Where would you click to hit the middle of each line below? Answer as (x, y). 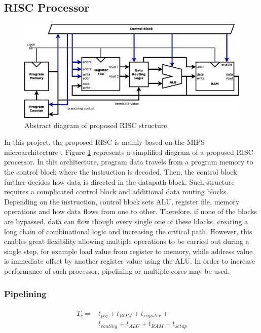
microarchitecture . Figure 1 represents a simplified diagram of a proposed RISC (129, 152)
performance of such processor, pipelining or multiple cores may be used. (117, 271)
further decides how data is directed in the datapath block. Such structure (119, 181)
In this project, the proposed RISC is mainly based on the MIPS (104, 142)
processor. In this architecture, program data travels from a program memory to (129, 162)
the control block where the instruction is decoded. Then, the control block (121, 172)
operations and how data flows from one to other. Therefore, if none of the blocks (130, 211)
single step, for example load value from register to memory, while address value (128, 251)
